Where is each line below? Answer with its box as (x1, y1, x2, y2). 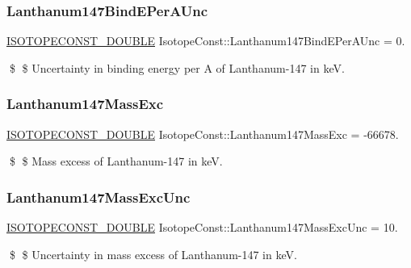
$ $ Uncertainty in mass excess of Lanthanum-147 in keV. (9, 245, 297, 262)
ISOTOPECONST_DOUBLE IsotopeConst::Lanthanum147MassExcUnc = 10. (6, 219, 398, 236)
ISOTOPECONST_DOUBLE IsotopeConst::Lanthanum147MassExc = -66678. (6, 125, 399, 142)
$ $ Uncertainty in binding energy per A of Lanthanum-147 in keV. (9, 59, 345, 76)
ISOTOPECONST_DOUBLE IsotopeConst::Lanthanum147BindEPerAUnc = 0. (6, 32, 405, 49)
